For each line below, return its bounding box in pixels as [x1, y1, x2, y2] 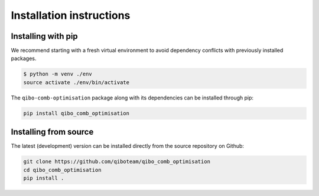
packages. [11, 55, 37, 62]
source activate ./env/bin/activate [23, 79, 130, 85]
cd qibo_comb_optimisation [23, 167, 102, 173]
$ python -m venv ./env [23, 71, 93, 78]
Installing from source [11, 127, 94, 137]
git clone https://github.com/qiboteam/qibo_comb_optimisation [23, 158, 211, 165]
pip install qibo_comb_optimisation [23, 109, 130, 117]
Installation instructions [11, 9, 131, 22]
